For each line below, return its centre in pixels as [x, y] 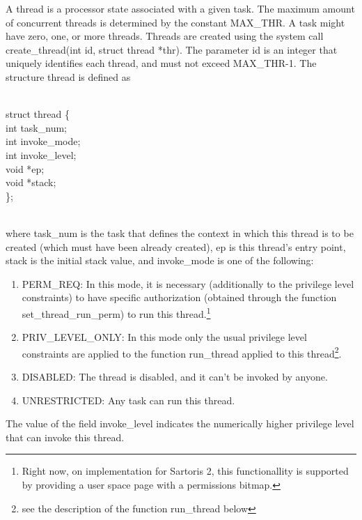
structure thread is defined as [68, 76]
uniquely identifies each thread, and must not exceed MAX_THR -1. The [161, 63]
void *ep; [25, 168]
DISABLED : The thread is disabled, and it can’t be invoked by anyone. [175, 376]
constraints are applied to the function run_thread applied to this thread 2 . [182, 352]
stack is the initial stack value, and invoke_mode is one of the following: [160, 260]
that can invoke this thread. [65, 437]
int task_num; [36, 127]
